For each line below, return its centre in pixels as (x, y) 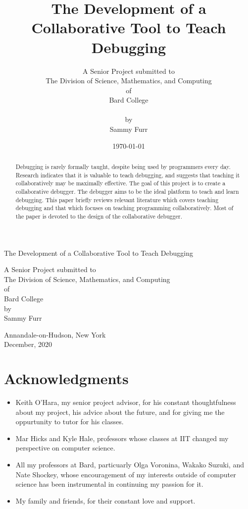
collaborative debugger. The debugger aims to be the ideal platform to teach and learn (127, 192)
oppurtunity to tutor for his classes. (70, 422)
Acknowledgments (66, 378)
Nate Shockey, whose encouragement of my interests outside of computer (126, 474)
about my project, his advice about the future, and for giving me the (120, 412)
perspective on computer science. (65, 448)
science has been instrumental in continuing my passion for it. (109, 484)
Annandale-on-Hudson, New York (55, 334)
